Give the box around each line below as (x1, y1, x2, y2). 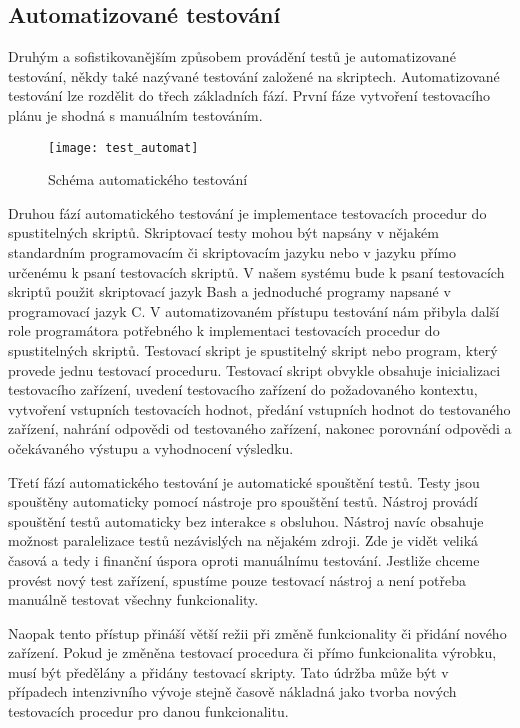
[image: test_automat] (48, 140, 199, 155)
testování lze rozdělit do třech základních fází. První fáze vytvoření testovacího (8, 85, 490, 106)
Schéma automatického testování (48, 169, 248, 190)
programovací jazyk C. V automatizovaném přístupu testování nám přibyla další (8, 300, 500, 321)
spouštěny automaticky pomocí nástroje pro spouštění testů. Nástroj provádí (8, 491, 478, 512)
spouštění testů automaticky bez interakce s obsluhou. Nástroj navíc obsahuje (8, 510, 484, 531)
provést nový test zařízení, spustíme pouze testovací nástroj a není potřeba (8, 569, 466, 590)
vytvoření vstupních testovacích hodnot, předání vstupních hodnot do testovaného (8, 398, 511, 419)
